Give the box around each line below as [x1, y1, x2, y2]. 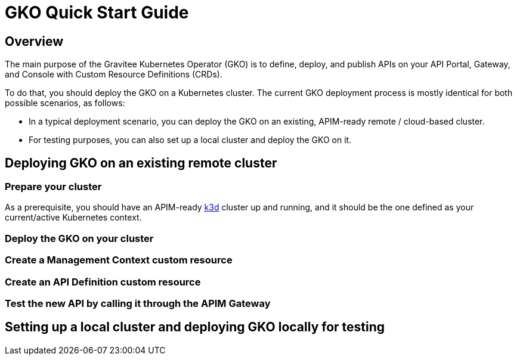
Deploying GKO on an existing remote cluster [5, 155, 277, 170]
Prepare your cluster [5, 181, 102, 193]
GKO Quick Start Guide [5, 2, 189, 23]
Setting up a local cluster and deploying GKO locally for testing [5, 319, 385, 335]
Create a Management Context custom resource [5, 254, 233, 266]
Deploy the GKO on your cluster [5, 232, 154, 244]
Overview [5, 33, 64, 49]
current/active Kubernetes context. [5, 212, 142, 223]
